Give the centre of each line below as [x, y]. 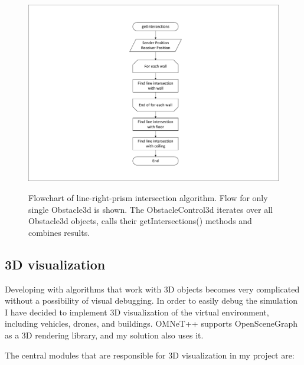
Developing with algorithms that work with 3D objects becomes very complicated [152, 289]
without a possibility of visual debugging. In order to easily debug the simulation [151, 300]
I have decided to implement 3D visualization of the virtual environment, [137, 312]
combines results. [59, 232]
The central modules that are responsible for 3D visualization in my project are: [150, 355]
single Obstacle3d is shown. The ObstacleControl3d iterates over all [151, 209]
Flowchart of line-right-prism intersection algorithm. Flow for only [148, 197]
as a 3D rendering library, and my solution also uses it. [104, 335]
